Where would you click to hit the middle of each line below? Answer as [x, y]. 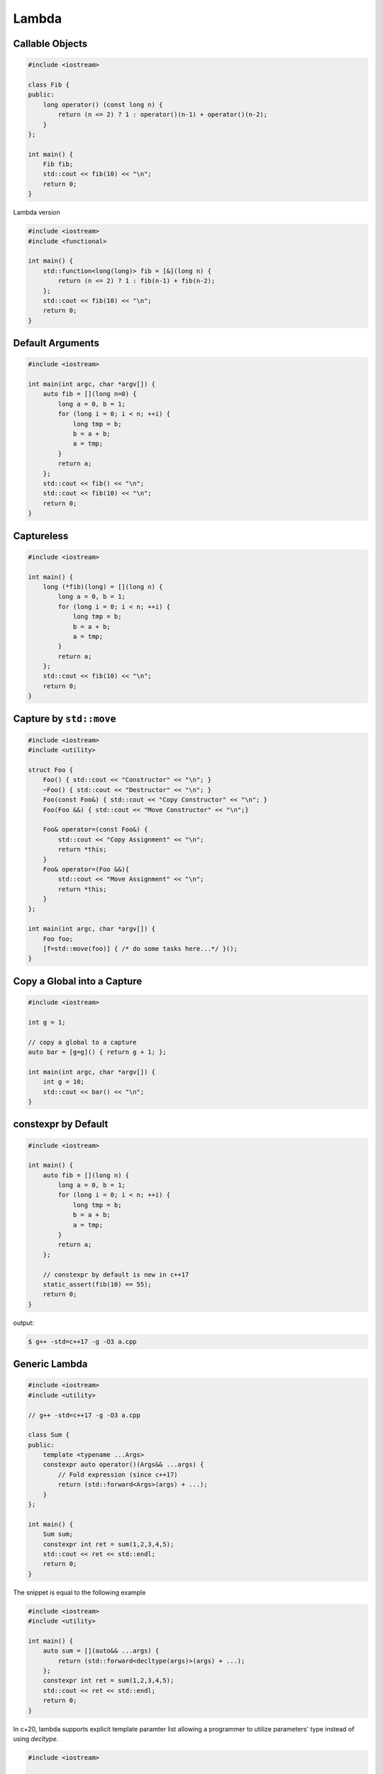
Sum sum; [58, 1534]
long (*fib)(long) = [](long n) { [103, 586]
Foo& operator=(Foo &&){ [86, 869]
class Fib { [49, 84]
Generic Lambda [50, 1364]
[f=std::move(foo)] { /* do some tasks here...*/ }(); [140, 949]
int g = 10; [64, 1082]
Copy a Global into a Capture [78, 981]
